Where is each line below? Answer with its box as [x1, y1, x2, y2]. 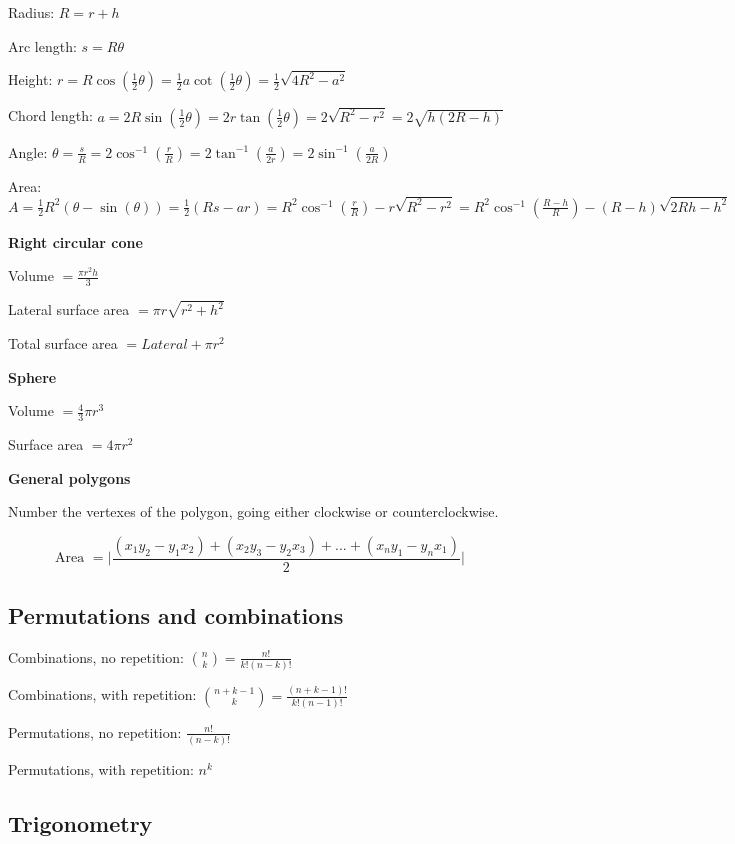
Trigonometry [8, 808, 153, 839]
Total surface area [8, 332, 118, 353]
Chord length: [8, 105, 93, 126]
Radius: [8, 2, 55, 22]
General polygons [8, 467, 131, 488]
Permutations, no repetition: [8, 721, 182, 742]
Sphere [8, 366, 57, 387]
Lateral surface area [8, 299, 130, 320]
